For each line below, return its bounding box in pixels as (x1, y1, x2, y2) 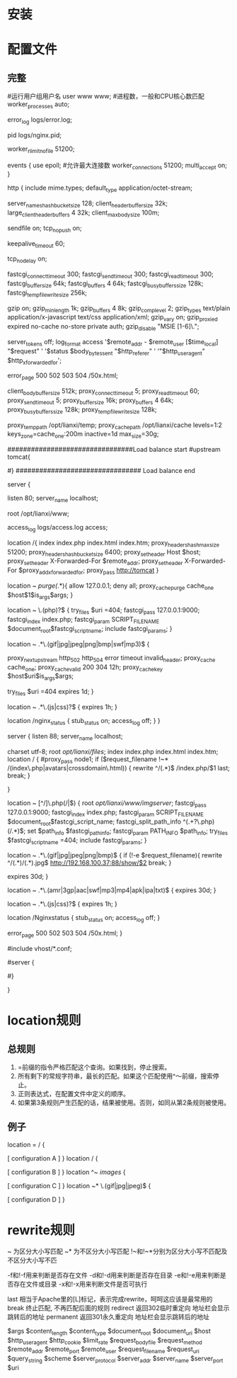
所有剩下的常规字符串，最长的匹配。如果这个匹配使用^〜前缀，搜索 (17, 1072, 214, 1081)
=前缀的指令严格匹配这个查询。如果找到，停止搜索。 (17, 1063, 171, 1071)
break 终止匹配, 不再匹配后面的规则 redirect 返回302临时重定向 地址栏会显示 (7, 1304, 230, 1312)
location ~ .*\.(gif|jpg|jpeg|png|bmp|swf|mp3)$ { (7, 639, 150, 648)
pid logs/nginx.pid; (7, 130, 62, 139)
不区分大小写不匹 (7, 1255, 57, 1264)
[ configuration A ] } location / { (7, 1154, 98, 1162)
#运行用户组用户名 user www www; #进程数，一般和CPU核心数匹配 (7, 92, 205, 101)
